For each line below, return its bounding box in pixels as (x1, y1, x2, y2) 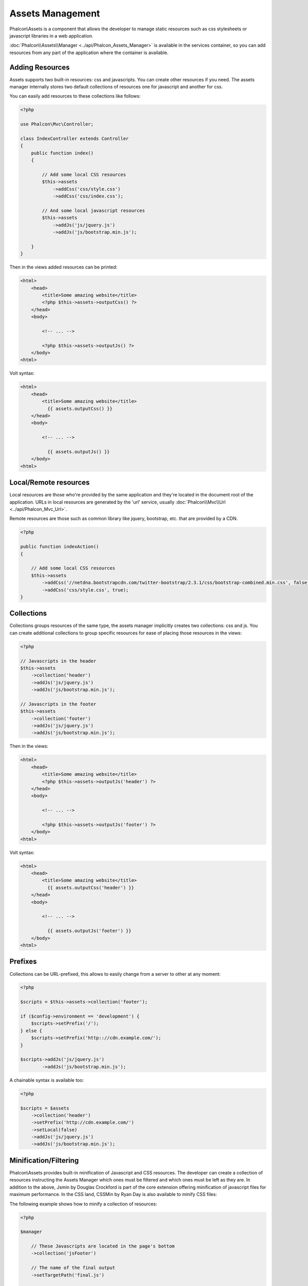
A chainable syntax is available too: (9, 1077, 84, 1083)
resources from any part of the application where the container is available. (9, 49, 169, 56)
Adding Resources (9, 63, 70, 72)
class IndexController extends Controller (20, 135, 129, 141)
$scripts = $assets (20, 1105, 69, 1111)
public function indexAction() (20, 544, 100, 550)
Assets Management (9, 8, 100, 19)
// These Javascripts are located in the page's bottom (31, 1243, 175, 1249)
